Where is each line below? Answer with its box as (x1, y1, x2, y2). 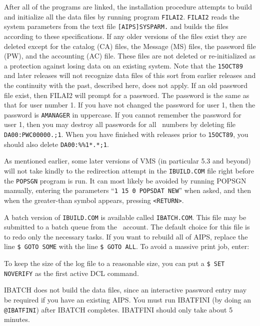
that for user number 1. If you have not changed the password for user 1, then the (4, 99, 255, 110)
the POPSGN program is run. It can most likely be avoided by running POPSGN (4, 175, 246, 185)
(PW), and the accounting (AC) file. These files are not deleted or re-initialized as (4, 50, 255, 61)
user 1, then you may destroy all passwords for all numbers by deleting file (4, 119, 236, 129)
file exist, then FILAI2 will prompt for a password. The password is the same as (4, 89, 249, 100)
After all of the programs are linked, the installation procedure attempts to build (4, 1, 252, 11)
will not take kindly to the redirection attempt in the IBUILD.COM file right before (4, 165, 254, 175)
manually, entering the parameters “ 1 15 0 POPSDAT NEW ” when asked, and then (4, 185, 251, 195)
